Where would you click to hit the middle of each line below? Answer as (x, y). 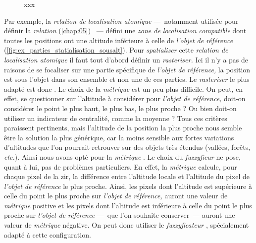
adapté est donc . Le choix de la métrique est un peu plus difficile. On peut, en (124, 89)
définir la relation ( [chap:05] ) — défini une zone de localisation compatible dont (125, 30)
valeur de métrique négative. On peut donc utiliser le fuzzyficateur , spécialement (127, 225)
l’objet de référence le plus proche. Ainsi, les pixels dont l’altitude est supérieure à (128, 186)
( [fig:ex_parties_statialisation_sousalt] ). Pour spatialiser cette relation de (116, 50)
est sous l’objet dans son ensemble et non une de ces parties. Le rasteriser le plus (127, 79)
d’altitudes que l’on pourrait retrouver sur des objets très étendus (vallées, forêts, (127, 147)
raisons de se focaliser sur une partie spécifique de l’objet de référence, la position (127, 69)
